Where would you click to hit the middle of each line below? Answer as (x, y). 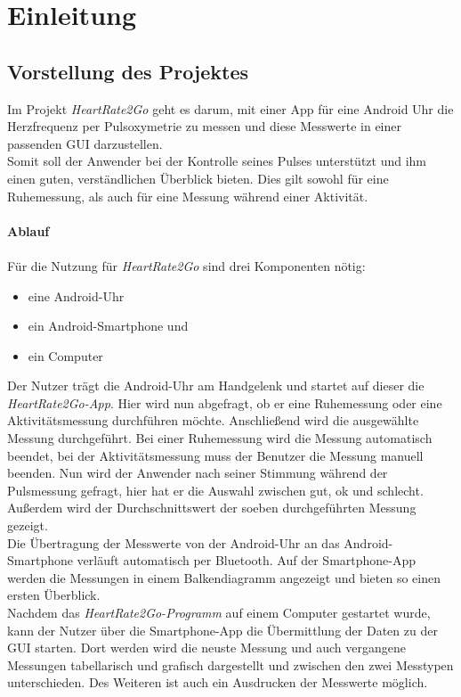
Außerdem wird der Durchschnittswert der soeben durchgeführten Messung (212, 508)
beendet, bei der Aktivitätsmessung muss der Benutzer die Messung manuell (215, 455)
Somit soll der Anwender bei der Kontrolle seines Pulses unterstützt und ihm (217, 161)
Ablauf (28, 230)
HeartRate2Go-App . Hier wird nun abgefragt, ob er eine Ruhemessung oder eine (225, 402)
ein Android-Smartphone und (108, 326)
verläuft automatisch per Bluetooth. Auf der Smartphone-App (247, 560)
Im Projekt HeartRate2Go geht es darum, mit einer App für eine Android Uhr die (230, 108)
